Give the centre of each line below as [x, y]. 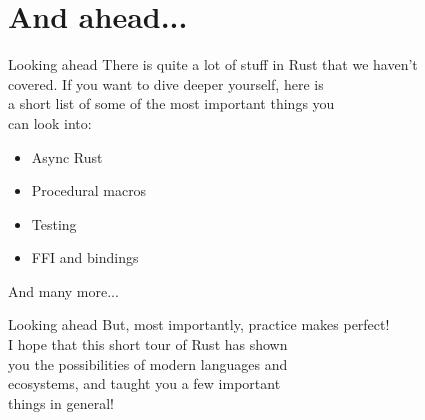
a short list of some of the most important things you [171, 103]
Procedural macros [89, 190]
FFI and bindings [85, 257]
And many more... [63, 290]
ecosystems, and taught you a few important [144, 383]
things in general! [61, 402]
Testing [54, 223]
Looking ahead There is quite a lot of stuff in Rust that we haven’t [213, 64]
